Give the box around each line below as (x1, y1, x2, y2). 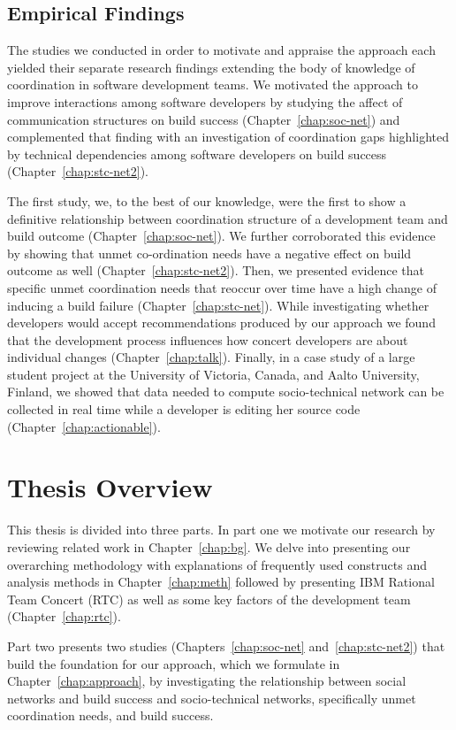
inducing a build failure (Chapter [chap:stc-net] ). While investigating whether (7, 296, 429, 314)
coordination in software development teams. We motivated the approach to (7, 75, 418, 94)
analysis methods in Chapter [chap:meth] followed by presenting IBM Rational (7, 572, 435, 591)
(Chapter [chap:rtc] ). (7, 607, 121, 626)
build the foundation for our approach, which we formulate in (7, 654, 340, 672)
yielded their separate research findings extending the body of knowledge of (7, 58, 415, 76)
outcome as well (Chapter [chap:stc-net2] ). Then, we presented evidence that (7, 261, 425, 280)
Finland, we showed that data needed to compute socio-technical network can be (7, 382, 445, 401)
